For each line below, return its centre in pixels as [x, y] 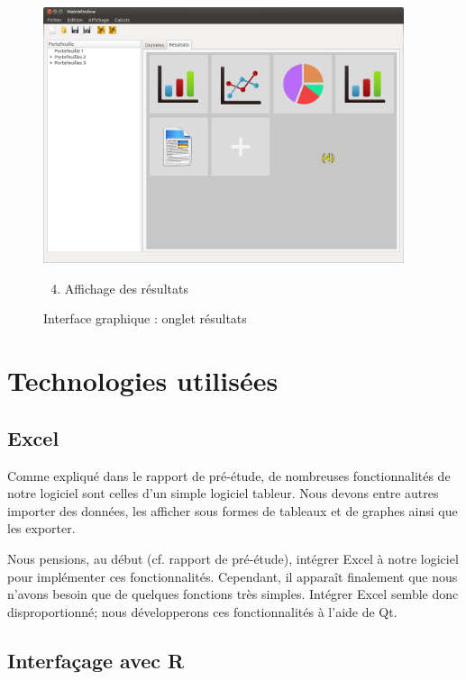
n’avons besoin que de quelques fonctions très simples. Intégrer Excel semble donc [233, 594]
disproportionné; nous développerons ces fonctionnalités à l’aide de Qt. [202, 611]
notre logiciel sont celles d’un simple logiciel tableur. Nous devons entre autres [223, 493]
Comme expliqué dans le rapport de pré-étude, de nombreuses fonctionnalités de [229, 475]
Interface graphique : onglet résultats [145, 318]
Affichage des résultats [126, 288]
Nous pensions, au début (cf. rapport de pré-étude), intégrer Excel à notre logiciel [233, 558]
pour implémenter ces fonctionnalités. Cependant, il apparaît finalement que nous [233, 576]
